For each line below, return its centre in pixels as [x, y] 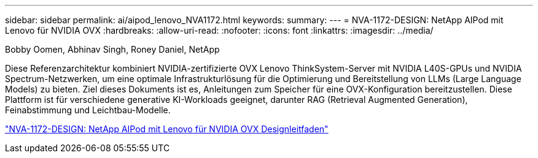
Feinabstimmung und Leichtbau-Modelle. [88, 110]
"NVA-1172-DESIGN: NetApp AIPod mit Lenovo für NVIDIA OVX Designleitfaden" [167, 129]
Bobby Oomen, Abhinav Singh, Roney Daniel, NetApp [112, 49]
